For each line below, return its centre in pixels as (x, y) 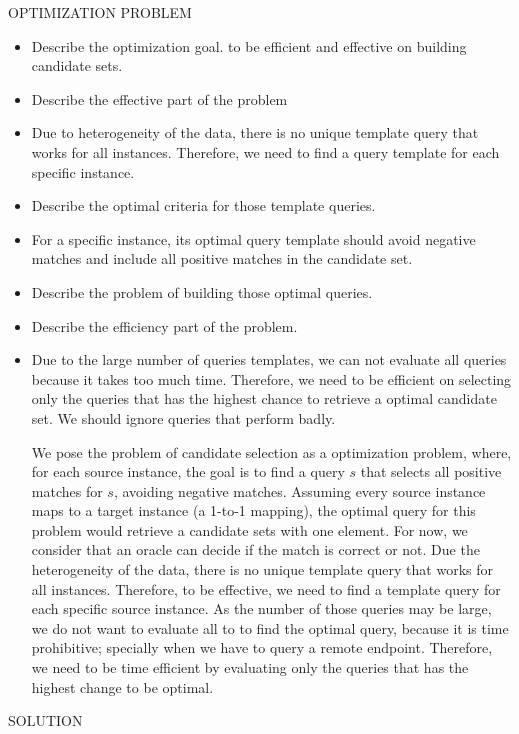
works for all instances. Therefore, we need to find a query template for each (265, 151)
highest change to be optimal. (122, 686)
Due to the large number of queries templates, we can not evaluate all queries (269, 359)
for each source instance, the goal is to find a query (188, 471)
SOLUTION (45, 720)
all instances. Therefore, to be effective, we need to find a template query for (266, 588)
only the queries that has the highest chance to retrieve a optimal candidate (264, 398)
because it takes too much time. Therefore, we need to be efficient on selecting (271, 378)
